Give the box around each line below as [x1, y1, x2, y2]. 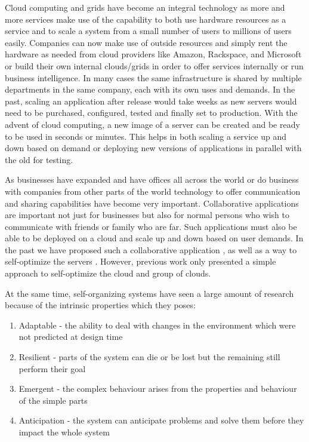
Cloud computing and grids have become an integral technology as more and [5, 1, 285, 13]
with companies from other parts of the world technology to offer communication [5, 185, 301, 197]
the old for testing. [5, 153, 73, 165]
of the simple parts [18, 394, 88, 406]
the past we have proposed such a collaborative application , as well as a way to [5, 243, 297, 256]
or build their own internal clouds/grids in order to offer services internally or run [5, 59, 304, 72]
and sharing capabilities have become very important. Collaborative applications [5, 197, 299, 209]
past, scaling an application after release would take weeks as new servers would [5, 94, 297, 107]
